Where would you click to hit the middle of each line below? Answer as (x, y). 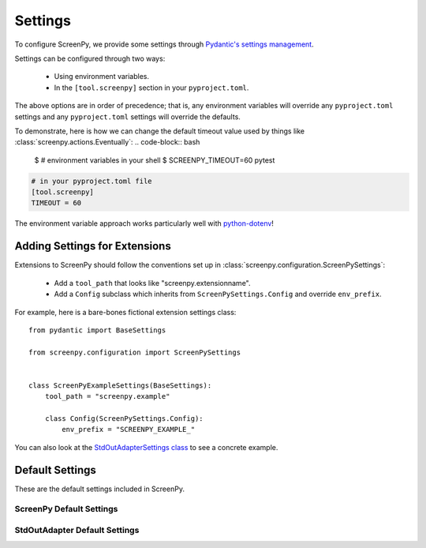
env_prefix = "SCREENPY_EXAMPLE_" (129, 430)
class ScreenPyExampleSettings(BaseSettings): (120, 385)
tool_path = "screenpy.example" (107, 396)
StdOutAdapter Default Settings (77, 531)
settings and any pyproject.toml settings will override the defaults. (127, 116)
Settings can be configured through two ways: (90, 58)
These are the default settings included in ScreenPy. (100, 489)
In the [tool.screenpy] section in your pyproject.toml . (151, 88)
